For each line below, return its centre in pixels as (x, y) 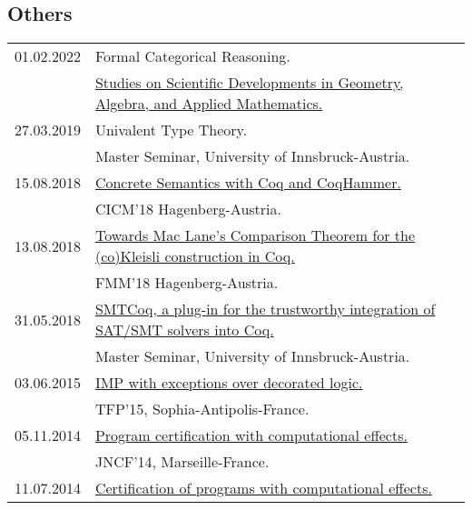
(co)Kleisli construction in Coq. (195, 256)
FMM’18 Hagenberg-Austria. (187, 283)
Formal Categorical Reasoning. (192, 56)
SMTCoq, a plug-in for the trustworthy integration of (265, 309)
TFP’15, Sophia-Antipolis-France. (202, 409)
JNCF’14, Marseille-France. (182, 462)
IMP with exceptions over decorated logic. (229, 383)
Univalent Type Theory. (171, 130)
